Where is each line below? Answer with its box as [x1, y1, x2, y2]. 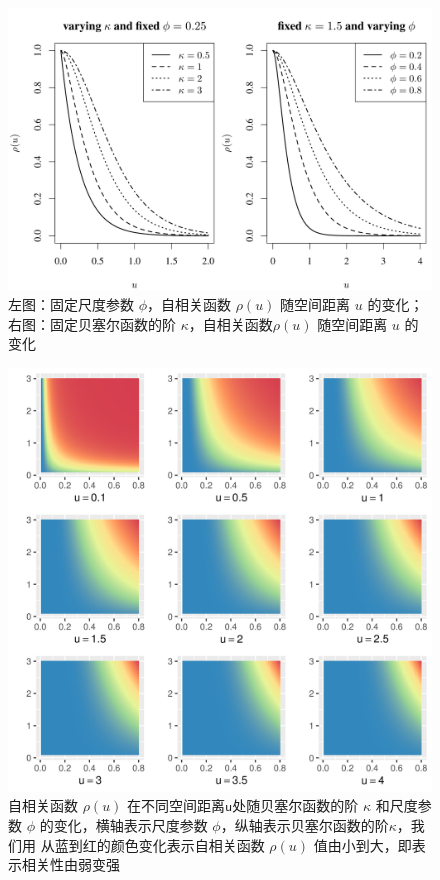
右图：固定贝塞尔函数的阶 [8, 313, 176, 334]
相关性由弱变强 [21, 854, 120, 875]
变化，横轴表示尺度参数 [53, 814, 208, 835]
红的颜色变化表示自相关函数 [82, 834, 265, 855]
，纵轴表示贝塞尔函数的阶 [220, 814, 389, 835]
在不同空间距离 [127, 795, 226, 816]
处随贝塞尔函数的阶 [232, 795, 359, 816]
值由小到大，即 [313, 834, 412, 855]
